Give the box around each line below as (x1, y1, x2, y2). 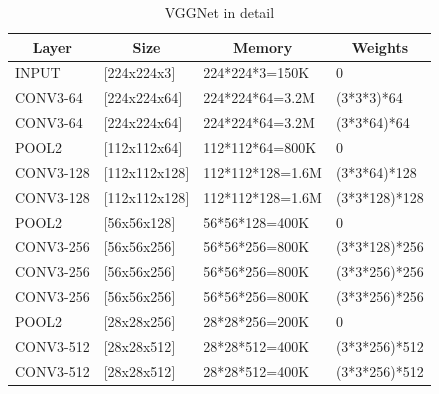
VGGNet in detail (164, 2, 275, 22)
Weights (351, 36, 409, 57)
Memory (232, 36, 293, 57)
